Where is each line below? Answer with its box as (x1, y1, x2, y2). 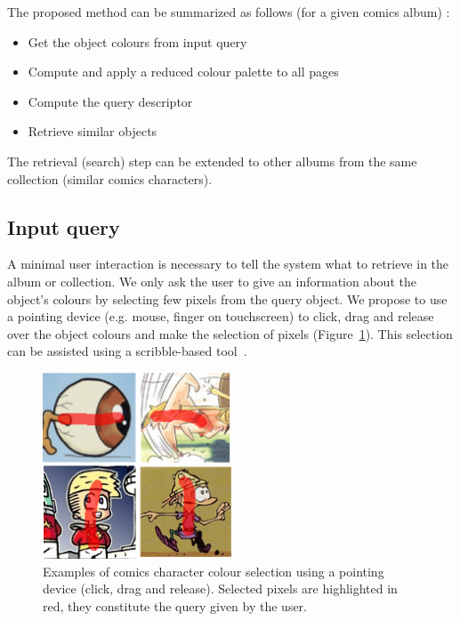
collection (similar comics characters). (7, 169, 213, 188)
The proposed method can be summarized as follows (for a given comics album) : (7, 3, 450, 20)
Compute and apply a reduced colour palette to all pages (28, 62, 339, 81)
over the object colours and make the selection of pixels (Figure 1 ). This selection (7, 324, 453, 343)
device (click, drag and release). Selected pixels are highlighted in (43, 579, 398, 598)
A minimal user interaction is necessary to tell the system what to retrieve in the (7, 254, 449, 273)
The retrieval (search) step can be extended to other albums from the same (7, 151, 417, 170)
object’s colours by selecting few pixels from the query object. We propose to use (7, 289, 448, 308)
